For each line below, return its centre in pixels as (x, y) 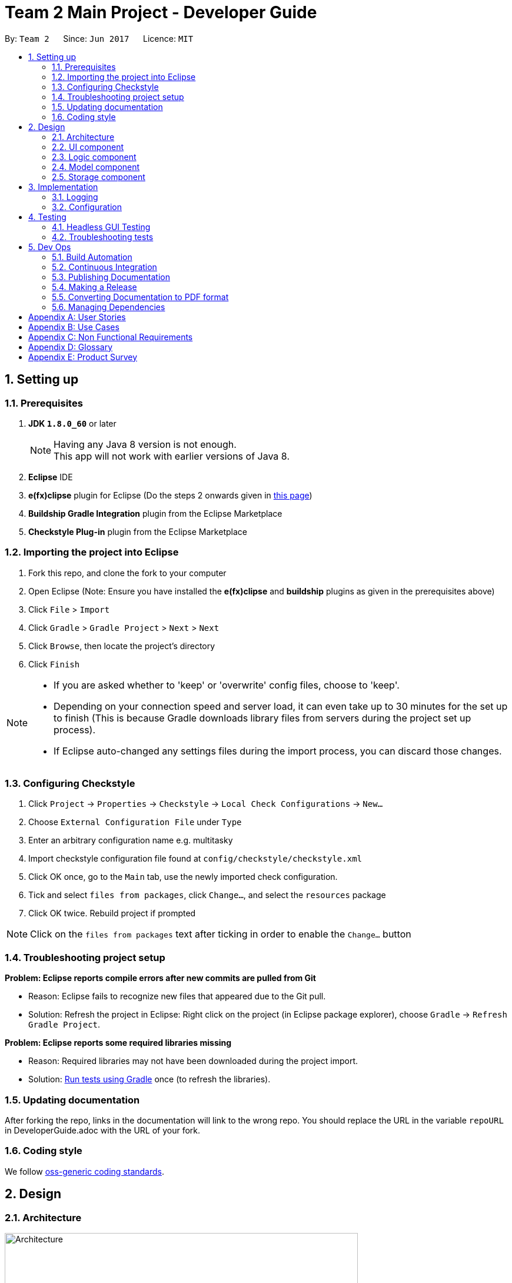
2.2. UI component (88, 147)
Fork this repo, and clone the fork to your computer (127, 573)
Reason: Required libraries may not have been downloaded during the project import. (193, 1061)
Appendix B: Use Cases (74, 327)
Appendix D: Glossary (71, 347)
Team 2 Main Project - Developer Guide (161, 12)
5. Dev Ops (50, 247)
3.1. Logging (75, 197)
